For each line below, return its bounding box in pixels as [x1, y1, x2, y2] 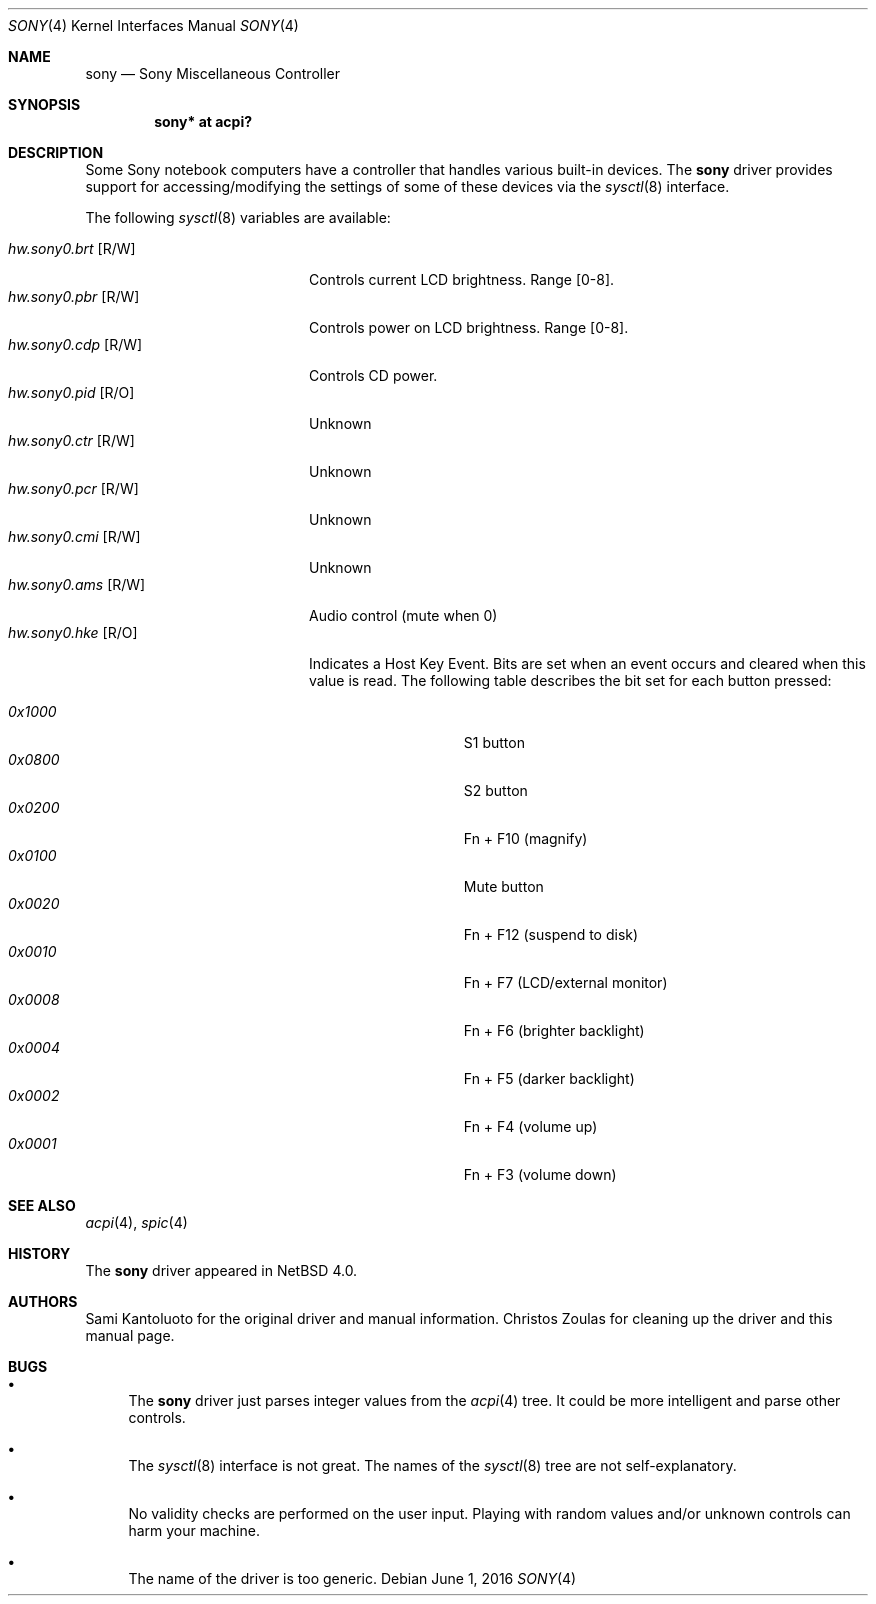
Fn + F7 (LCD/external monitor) [463, 974, 668, 991]
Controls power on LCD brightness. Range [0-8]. [309, 319, 629, 336]
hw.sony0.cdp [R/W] [8, 336, 143, 353]
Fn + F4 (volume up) [463, 1118, 598, 1135]
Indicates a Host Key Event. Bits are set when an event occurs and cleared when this [309, 655, 866, 672]
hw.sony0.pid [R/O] [8, 384, 135, 401]
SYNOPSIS [8, 96, 81, 113]
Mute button [463, 878, 544, 895]
